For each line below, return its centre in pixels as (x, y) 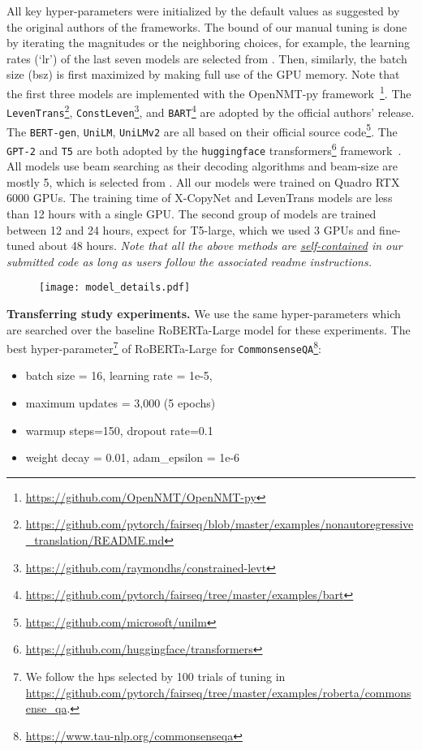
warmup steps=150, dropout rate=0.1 (119, 430)
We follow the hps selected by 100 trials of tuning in (155, 676)
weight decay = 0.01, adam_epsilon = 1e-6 (133, 457)
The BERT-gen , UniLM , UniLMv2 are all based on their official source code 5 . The (202, 130)
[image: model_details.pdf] (115, 288)
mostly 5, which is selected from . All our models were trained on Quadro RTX (203, 181)
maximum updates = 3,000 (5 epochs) (121, 403)
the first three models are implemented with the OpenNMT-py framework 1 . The (209, 92)
